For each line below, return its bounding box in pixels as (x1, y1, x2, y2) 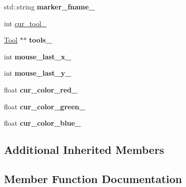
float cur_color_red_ (4, 84, 78, 94)
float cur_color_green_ (4, 101, 85, 111)
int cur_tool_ (4, 18, 47, 28)
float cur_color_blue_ (4, 118, 81, 128)
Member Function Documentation (4, 171, 183, 186)
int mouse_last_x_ (4, 51, 71, 61)
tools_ (29, 35, 52, 45)
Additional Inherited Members (4, 142, 164, 157)
